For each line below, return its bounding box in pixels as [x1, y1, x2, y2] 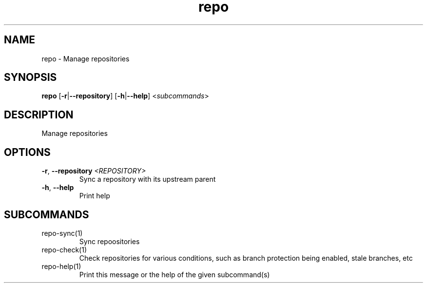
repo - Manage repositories [41, 54, 130, 63]
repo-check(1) [41, 245, 87, 254]
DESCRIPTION [4, 108, 74, 121]
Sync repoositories [79, 237, 140, 246]
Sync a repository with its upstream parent [79, 175, 216, 184]
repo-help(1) [41, 262, 81, 270]
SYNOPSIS [4, 71, 57, 84]
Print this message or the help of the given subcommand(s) [79, 270, 270, 279]
